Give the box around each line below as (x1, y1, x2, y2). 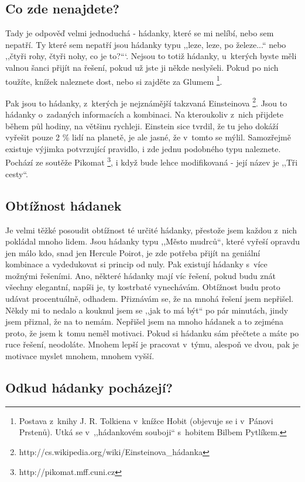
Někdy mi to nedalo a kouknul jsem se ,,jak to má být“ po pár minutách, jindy (5, 304, 289, 316)
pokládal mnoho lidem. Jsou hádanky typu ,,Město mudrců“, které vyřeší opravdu (5, 235, 300, 247)
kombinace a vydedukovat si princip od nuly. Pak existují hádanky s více (5, 258, 268, 270)
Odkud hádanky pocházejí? (5, 378, 173, 397)
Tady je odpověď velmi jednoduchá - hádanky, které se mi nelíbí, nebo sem (5, 27, 274, 39)
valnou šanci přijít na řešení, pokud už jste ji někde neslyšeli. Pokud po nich (5, 61, 279, 73)
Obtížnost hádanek (5, 196, 122, 214)
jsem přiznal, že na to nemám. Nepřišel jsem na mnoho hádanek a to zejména (5, 315, 284, 328)
